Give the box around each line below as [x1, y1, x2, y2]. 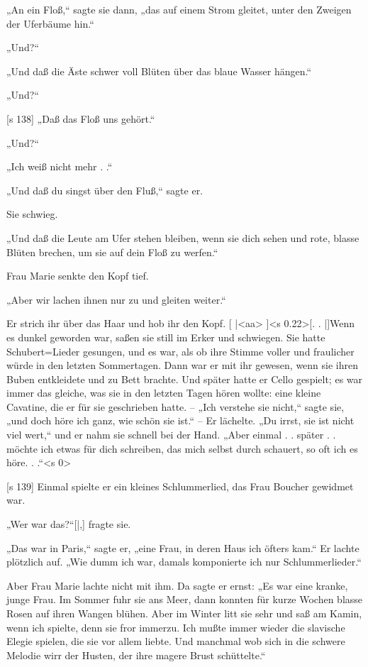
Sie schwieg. [6, 206, 58, 221]
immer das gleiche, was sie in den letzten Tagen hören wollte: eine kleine [6, 385, 321, 400]
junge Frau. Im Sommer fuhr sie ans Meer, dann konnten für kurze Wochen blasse [6, 592, 363, 607]
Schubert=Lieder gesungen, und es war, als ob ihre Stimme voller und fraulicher [6, 343, 355, 358]
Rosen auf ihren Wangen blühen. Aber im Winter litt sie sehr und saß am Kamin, [6, 606, 362, 620]
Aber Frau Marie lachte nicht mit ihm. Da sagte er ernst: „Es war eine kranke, [6, 578, 348, 592]
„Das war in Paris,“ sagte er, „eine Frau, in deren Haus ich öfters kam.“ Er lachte [6, 540, 359, 555]
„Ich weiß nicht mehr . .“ [6, 159, 113, 174]
